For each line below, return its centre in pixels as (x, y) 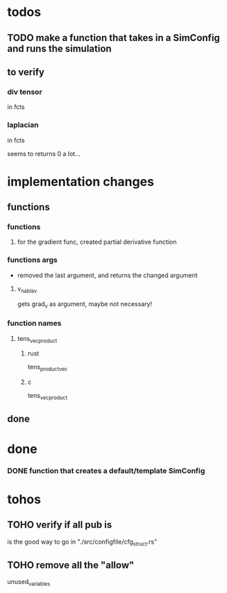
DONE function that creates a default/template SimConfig (106, 471)
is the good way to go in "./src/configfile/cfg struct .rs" (82, 542)
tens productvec (48, 368)
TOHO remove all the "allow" (71, 565)
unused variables (29, 583)
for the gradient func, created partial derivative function (97, 242)
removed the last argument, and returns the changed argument (107, 275)
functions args (32, 260)
